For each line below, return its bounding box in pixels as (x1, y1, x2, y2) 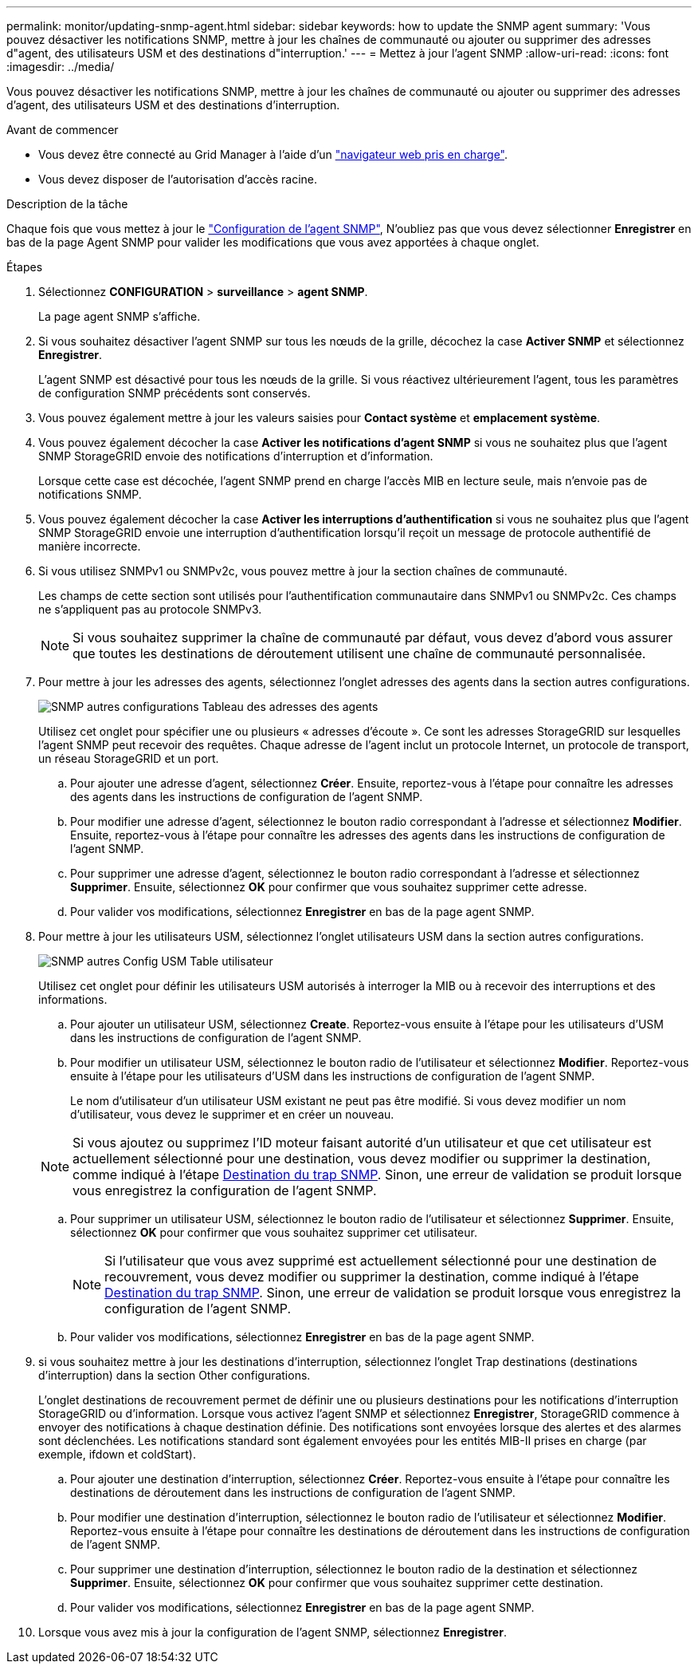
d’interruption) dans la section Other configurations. (38, 1368, 311, 1382)
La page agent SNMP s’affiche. (38, 310, 201, 323)
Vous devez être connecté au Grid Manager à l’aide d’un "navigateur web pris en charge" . (38, 148, 508, 161)
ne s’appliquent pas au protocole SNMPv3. (38, 602, 262, 616)
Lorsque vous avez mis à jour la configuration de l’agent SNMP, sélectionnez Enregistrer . (38, 1625, 507, 1639)
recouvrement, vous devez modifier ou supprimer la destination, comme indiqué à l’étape (104, 1269, 639, 1285)
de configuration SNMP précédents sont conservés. (38, 386, 311, 400)
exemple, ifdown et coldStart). (38, 1447, 196, 1461)
